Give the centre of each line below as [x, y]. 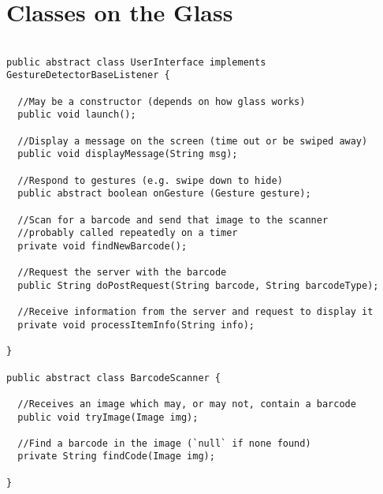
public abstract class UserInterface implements [136, 62]
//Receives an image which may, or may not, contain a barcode [187, 404]
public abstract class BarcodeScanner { [114, 378]
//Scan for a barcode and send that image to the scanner [173, 220]
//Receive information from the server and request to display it [195, 312]
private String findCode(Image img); [116, 457]
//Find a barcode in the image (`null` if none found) [164, 443]
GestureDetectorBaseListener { [88, 75]
